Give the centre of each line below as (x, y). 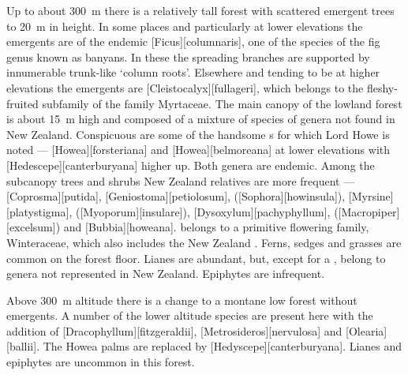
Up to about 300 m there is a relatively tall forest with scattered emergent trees (200, 10)
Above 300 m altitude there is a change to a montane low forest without (182, 300)
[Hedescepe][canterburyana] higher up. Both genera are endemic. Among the (191, 165)
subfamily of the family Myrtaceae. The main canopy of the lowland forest (222, 103)
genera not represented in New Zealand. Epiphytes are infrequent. (166, 274)
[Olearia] (367, 330)
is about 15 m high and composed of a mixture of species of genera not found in (201, 119)
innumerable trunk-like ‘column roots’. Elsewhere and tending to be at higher (193, 72)
